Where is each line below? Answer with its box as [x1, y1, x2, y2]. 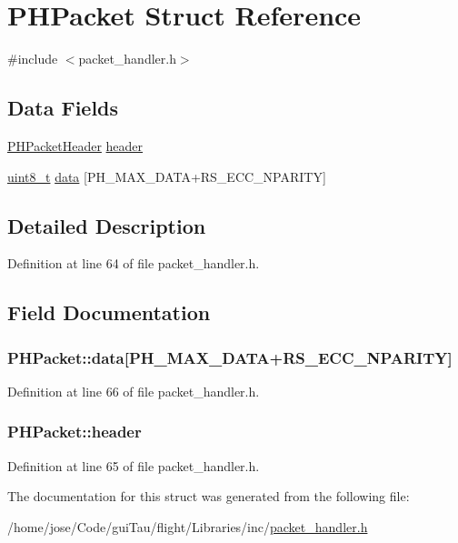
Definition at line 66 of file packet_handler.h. [7, 381, 260, 400]
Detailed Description [7, 211, 206, 239]
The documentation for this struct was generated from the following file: [7, 487, 410, 506]
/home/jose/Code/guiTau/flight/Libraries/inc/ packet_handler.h [7, 517, 368, 536]
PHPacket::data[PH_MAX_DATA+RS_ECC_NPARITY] [7, 346, 453, 368]
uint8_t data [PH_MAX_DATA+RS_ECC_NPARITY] [7, 166, 326, 186]
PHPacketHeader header [7, 136, 144, 155]
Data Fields [7, 94, 119, 122]
